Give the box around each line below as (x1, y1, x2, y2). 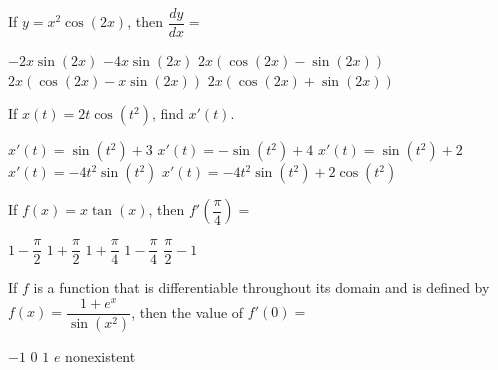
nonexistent (65, 345, 136, 366)
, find (151, 103, 184, 124)
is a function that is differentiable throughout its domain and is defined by (33, 277, 490, 298)
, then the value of (131, 301, 244, 322)
